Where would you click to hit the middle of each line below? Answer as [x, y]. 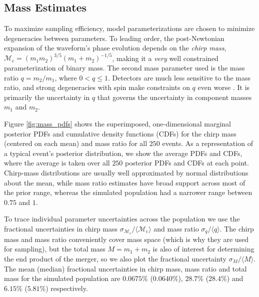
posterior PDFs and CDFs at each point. [187, 163]
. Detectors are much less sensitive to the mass [179, 77]
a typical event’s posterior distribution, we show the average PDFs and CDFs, [123, 153]
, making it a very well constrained [165, 58]
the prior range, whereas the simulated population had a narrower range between [128, 192]
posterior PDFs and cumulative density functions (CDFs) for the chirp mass [120, 133]
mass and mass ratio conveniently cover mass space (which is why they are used [126, 239]
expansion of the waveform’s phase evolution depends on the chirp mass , [115, 48]
